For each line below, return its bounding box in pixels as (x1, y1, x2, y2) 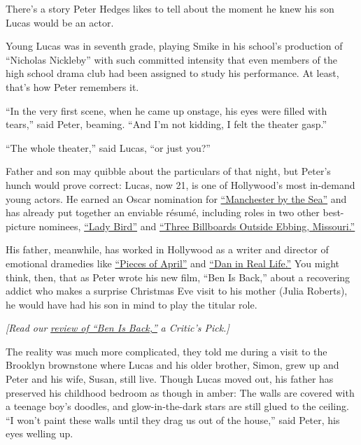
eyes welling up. (6, 426, 73, 441)
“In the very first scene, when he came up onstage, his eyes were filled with (6, 103, 327, 118)
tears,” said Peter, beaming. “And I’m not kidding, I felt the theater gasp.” (6, 117, 327, 132)
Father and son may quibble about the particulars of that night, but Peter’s (6, 164, 331, 178)
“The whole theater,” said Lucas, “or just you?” (6, 140, 211, 155)
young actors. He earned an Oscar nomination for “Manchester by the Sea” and (6, 191, 347, 206)
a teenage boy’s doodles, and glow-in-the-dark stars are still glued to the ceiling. (6, 399, 349, 414)
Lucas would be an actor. (6, 15, 114, 29)
